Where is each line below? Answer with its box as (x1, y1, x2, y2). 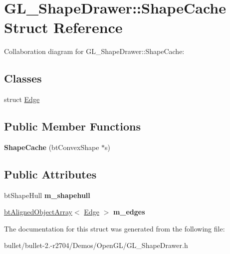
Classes (4, 70, 42, 86)
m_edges (113, 206, 145, 217)
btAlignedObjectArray (4, 206, 73, 217)
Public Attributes (4, 166, 97, 181)
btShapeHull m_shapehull (4, 189, 90, 200)
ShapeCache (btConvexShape (4, 141, 99, 152)
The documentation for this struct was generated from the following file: (4, 223, 225, 233)
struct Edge (4, 94, 40, 104)
